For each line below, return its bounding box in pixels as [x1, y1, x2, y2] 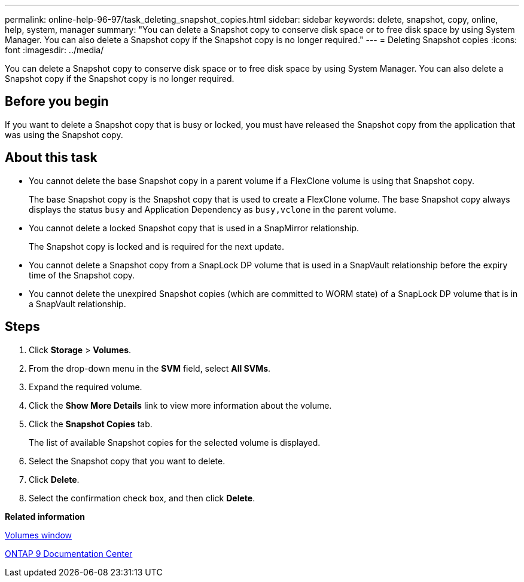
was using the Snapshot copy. [5, 129, 123, 140]
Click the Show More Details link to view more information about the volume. [29, 400, 332, 411]
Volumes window [5, 529, 72, 540]
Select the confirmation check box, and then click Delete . [29, 492, 255, 503]
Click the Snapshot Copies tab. [29, 418, 153, 429]
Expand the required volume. [29, 381, 142, 392]
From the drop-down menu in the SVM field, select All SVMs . [29, 363, 271, 373]
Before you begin [5, 94, 109, 109]
